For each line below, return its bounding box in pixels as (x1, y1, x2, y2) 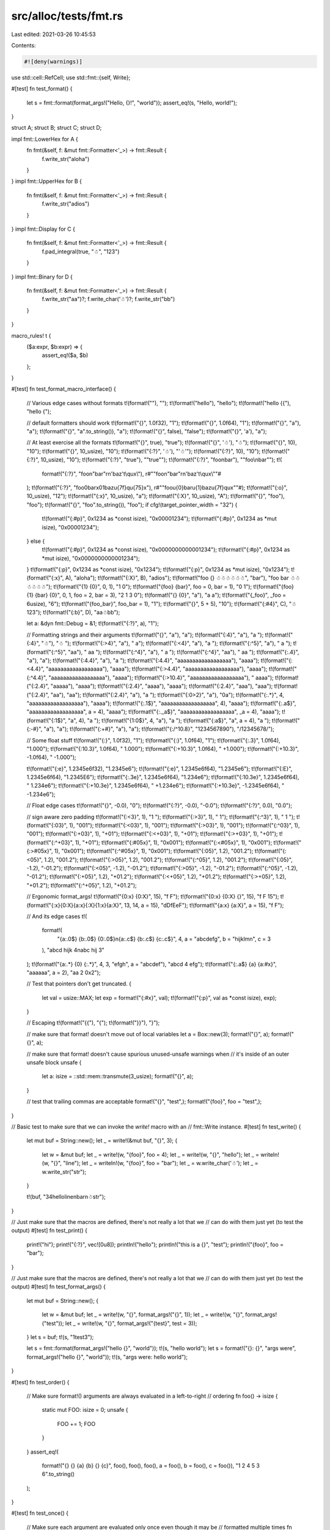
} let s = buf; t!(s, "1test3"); (26, 1334, 94, 1340)
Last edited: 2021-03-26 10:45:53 (11, 31, 96, 38)
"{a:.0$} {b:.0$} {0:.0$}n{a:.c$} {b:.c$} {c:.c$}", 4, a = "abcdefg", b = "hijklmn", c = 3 (57, 935, 271, 942)
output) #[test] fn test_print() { (11, 1227, 88, 1234)
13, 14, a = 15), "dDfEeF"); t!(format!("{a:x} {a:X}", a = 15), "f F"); (124, 901, 284, 909)
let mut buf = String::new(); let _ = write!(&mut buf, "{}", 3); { (26, 1137, 178, 1144)
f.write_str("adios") (42, 200, 90, 207)
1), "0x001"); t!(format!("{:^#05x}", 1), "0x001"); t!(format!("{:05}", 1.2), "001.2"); (54, 848, 254, 855)
